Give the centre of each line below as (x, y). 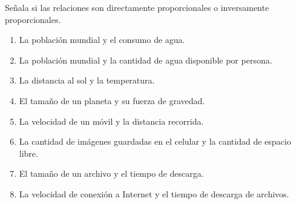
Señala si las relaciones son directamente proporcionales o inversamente (137, 7)
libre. (28, 153)
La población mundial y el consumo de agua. (102, 40)
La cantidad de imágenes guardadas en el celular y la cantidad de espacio (155, 141)
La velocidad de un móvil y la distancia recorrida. (111, 121)
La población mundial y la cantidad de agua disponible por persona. (146, 60)
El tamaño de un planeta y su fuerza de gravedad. (112, 100)
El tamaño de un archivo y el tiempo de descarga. (111, 173)
